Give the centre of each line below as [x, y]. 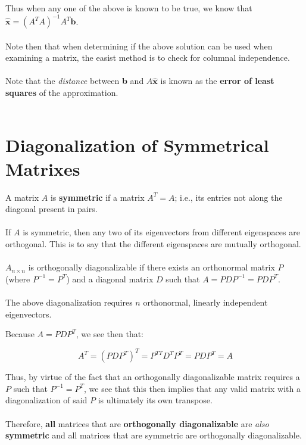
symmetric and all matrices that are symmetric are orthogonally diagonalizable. [154, 435]
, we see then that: [110, 334]
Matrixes [43, 168]
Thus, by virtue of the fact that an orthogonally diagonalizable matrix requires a [153, 377]
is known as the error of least [217, 81]
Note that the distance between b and [75, 81]
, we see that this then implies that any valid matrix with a [192, 388]
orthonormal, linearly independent [205, 302]
